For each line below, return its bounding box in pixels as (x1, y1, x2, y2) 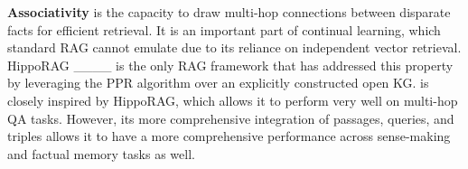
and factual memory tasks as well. (7, 144, 195, 163)
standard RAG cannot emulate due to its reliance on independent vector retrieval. (7, 38, 462, 57)
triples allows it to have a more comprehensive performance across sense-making (7, 127, 451, 146)
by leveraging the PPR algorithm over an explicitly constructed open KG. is (7, 73, 429, 92)
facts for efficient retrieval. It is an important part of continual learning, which (7, 20, 441, 39)
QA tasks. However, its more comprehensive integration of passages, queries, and (7, 108, 454, 127)
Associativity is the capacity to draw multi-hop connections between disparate (7, 3, 451, 21)
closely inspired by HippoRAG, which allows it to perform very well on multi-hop (7, 90, 458, 109)
